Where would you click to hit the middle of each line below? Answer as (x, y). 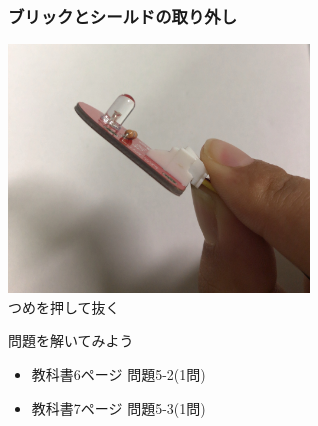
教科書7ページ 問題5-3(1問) (118, 407)
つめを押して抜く (64, 306)
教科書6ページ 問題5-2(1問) (118, 373)
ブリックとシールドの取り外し (123, 15)
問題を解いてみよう (71, 340)
